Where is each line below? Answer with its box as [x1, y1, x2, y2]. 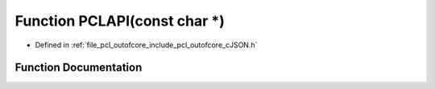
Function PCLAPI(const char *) [14, 12, 225, 30]
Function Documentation [14, 61, 143, 75]
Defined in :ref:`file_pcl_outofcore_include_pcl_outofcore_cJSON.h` [35, 40, 258, 50]
